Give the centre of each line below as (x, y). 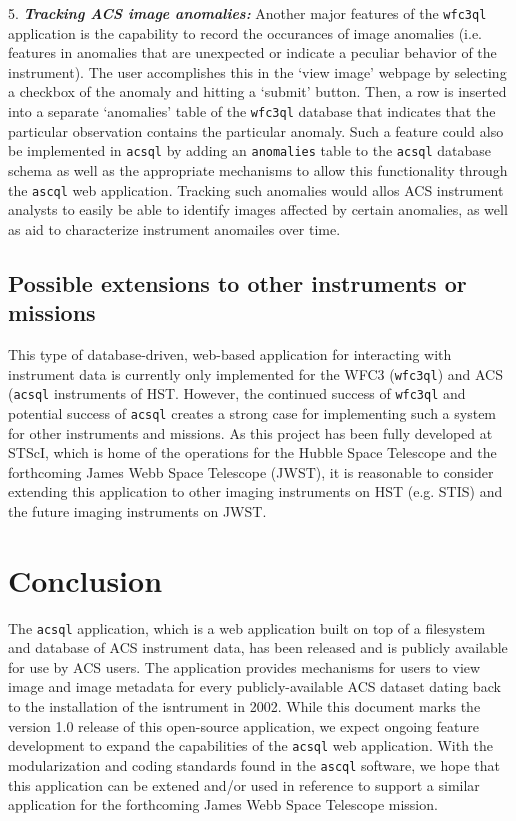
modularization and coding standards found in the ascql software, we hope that (254, 764)
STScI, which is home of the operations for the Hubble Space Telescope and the (252, 452)
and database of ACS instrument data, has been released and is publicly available (258, 647)
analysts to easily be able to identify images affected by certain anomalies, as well (258, 209)
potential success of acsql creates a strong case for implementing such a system (252, 412)
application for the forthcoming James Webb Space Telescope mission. (223, 804)
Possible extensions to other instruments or (237, 282)
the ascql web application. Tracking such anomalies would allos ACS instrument (256, 189)
